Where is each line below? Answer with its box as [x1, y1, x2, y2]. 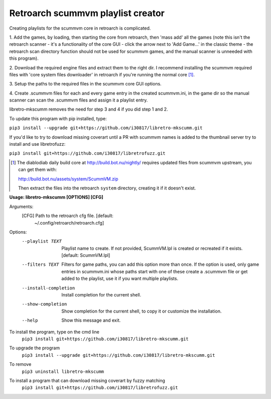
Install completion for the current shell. [61, 292, 142, 298]
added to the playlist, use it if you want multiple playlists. [61, 275, 178, 281]
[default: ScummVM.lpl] [61, 252, 110, 258]
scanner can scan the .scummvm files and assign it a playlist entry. [9, 97, 148, 103]
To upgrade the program [9, 345, 60, 351]
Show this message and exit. [61, 317, 121, 324]
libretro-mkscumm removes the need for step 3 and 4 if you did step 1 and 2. [9, 106, 168, 113]
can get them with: [18, 166, 57, 173]
